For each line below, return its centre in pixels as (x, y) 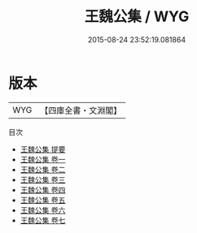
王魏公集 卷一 (43, 159)
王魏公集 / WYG (137, 17)
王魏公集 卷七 (43, 220)
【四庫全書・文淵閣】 (81, 110)
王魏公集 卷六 (43, 210)
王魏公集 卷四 (43, 190)
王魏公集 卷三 (43, 179)
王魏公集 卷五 (43, 200)
